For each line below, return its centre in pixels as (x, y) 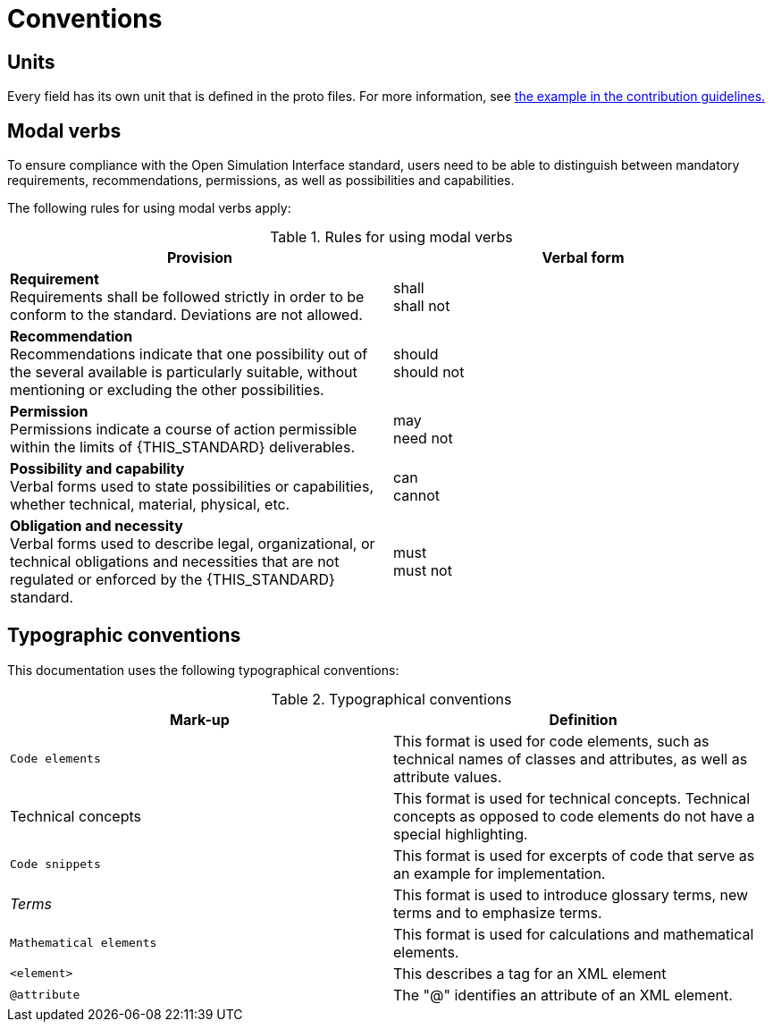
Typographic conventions (124, 636)
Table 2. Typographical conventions (391, 699)
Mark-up (200, 719)
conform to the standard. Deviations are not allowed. (186, 315)
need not (423, 439)
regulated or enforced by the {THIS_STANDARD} (172, 580)
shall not (422, 306)
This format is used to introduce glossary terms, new (571, 894)
